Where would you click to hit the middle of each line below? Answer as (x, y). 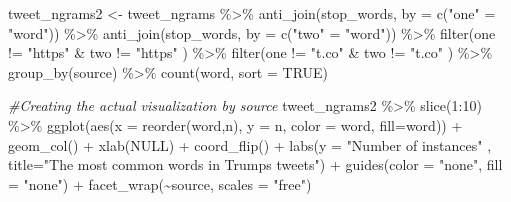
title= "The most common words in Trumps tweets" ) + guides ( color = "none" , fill (255, 164)
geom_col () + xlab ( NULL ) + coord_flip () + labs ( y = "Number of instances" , (250, 144)
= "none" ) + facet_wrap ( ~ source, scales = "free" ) (160, 183)
